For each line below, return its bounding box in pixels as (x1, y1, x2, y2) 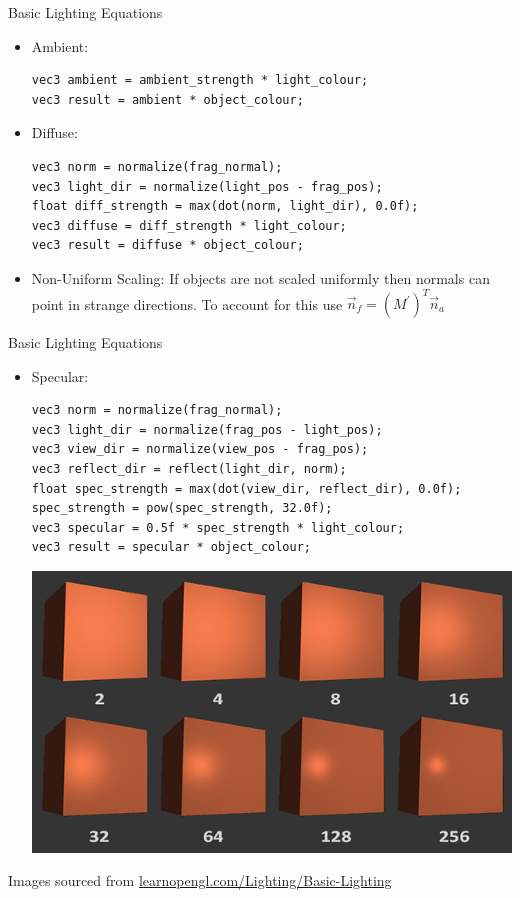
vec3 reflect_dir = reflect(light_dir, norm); (31, 462, 347, 476)
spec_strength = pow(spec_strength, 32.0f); (31, 501, 333, 516)
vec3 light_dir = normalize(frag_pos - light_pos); (31, 422, 383, 437)
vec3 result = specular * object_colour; (31, 540, 311, 555)
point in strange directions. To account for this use (31, 293, 343, 314)
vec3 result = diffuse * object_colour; (31, 238, 304, 253)
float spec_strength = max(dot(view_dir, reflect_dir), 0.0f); (31, 481, 462, 496)
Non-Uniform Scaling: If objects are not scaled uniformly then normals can (31, 267, 490, 288)
